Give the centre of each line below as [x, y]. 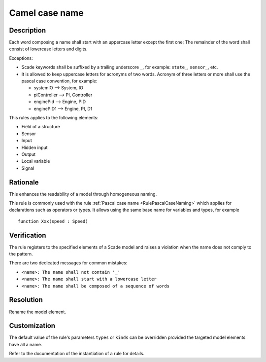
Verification [28, 235]
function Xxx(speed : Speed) [53, 221]
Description [28, 30]
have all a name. [26, 344]
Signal [28, 168]
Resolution [26, 300]
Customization [32, 326]
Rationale [24, 182]
